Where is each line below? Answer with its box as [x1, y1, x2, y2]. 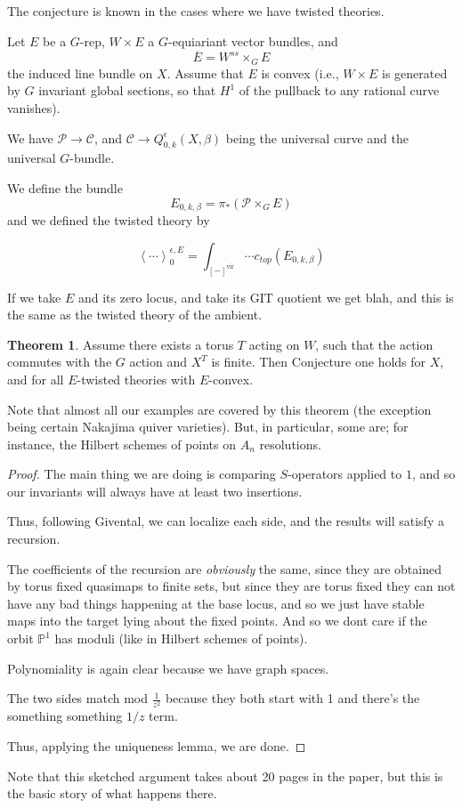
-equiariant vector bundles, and [168, 31, 338, 50]
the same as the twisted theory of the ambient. [7, 305, 263, 324]
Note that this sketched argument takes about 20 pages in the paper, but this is [7, 766, 443, 785]
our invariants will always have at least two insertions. [7, 481, 303, 500]
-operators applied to [288, 465, 402, 483]
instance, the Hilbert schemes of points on [7, 434, 236, 453]
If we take [7, 287, 61, 306]
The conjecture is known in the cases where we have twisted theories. [7, 2, 385, 20]
